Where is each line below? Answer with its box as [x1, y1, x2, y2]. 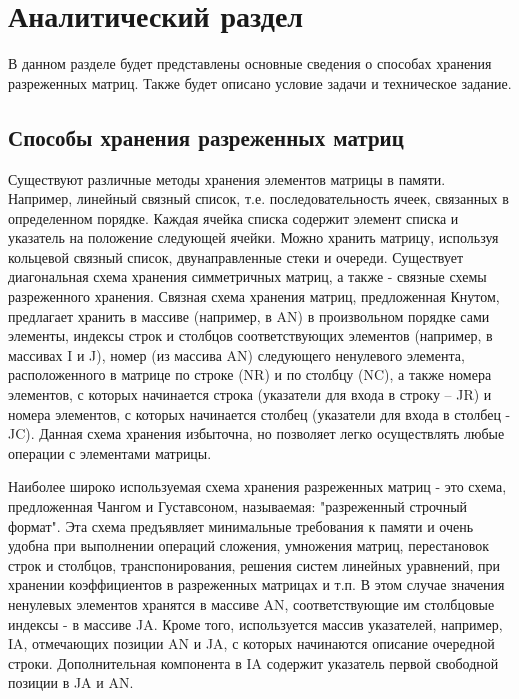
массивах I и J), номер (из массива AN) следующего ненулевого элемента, [8, 344, 465, 365]
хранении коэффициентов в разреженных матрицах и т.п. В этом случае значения [8, 574, 505, 595]
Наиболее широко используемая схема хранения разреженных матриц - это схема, [8, 476, 507, 497]
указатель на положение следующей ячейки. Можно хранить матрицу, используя [8, 227, 499, 248]
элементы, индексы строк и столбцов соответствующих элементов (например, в [8, 325, 493, 346]
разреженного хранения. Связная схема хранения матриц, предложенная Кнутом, [8, 286, 500, 307]
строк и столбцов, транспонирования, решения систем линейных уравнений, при [8, 554, 501, 575]
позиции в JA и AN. [8, 672, 134, 693]
